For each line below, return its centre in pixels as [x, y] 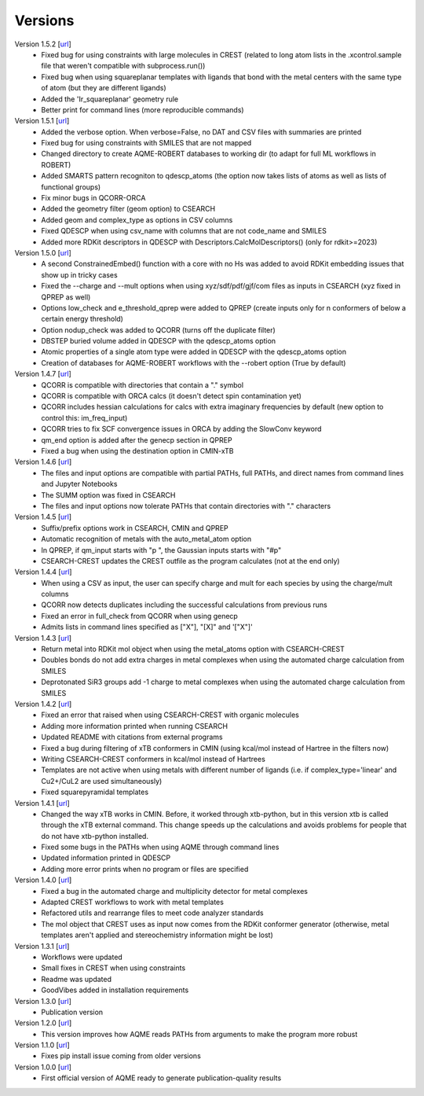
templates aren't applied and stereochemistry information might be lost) [157, 935]
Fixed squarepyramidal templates [95, 792]
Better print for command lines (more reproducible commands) [143, 109]
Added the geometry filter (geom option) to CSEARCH [128, 209]
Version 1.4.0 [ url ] [43, 880]
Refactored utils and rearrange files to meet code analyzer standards [152, 913]
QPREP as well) [66, 297]
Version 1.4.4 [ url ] [43, 572]
